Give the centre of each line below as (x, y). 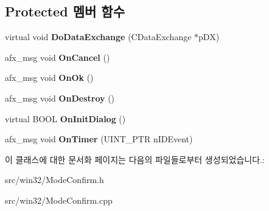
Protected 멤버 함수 (65, 11)
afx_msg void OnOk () (49, 78)
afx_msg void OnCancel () (58, 57)
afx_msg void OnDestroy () (60, 98)
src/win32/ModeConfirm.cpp (59, 200)
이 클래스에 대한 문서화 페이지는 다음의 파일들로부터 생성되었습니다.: (135, 159)
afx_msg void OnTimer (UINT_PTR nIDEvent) (99, 139)
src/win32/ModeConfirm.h (54, 180)
